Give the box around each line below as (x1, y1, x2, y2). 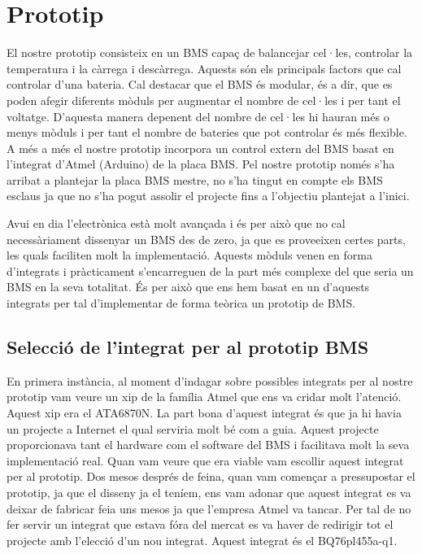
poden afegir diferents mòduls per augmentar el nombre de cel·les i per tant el (7, 91, 401, 108)
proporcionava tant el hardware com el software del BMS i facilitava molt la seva (7, 436, 410, 453)
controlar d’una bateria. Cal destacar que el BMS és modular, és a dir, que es (7, 76, 393, 93)
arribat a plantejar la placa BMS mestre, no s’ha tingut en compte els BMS (7, 171, 383, 188)
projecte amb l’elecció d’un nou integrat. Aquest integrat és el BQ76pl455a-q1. (7, 531, 398, 548)
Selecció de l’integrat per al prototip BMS (7, 334, 369, 360)
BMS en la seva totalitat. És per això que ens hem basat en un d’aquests (7, 278, 370, 295)
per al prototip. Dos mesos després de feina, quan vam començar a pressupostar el (7, 468, 415, 485)
